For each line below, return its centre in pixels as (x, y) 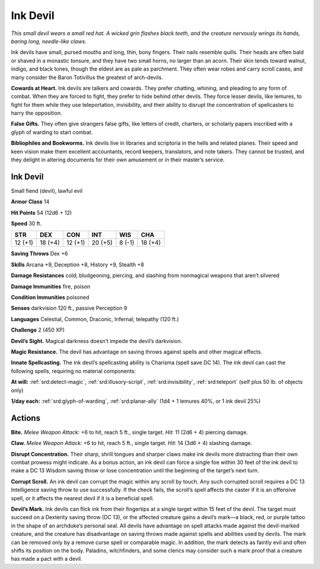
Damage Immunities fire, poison (51, 286)
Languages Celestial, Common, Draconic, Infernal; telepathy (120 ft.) (95, 319)
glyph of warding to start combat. (52, 132)
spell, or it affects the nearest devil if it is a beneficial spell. (82, 498)
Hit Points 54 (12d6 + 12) (41, 212)
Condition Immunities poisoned (50, 297)
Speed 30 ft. (26, 224)
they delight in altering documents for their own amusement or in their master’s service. (118, 160)
